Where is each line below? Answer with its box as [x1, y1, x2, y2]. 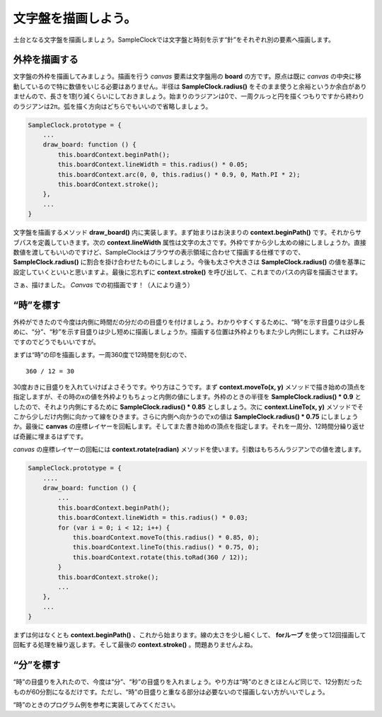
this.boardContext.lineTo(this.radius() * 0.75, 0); [72, 543, 260, 552]
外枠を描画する [13, 54, 79, 66]
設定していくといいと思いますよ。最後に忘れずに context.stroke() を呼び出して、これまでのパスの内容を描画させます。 [13, 267, 362, 276]
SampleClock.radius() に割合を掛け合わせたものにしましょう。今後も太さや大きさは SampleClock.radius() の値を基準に [13, 258, 366, 267]
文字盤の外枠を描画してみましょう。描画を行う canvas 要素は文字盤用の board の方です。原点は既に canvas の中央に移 [13, 72, 362, 81]
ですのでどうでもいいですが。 [13, 337, 100, 346]
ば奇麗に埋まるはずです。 [13, 432, 88, 441]
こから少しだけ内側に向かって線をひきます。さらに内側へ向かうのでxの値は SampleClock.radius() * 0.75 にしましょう [13, 412, 359, 421]
